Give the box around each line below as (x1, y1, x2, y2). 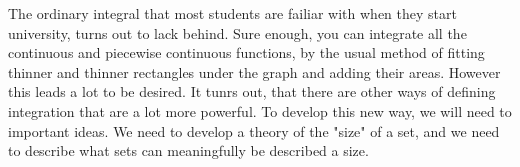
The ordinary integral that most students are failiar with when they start (8, 3, 457, 23)
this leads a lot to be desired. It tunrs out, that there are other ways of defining (8, 81, 496, 102)
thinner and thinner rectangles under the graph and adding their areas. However (8, 61, 501, 82)
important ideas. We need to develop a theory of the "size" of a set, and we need (8, 120, 500, 141)
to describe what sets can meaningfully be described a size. (8, 140, 369, 161)
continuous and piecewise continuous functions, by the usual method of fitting (8, 42, 485, 63)
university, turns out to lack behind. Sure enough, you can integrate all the (8, 22, 467, 43)
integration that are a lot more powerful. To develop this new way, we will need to (8, 100, 512, 121)
